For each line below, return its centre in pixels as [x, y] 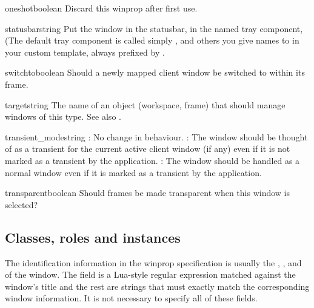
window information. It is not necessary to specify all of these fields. [131, 298]
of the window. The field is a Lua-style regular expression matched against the [150, 274]
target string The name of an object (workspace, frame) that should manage [145, 104]
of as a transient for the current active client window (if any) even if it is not [148, 149]
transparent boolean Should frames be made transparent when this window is [148, 193]
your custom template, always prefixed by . [85, 52]
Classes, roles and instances [93, 237]
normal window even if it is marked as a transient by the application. [133, 172]
